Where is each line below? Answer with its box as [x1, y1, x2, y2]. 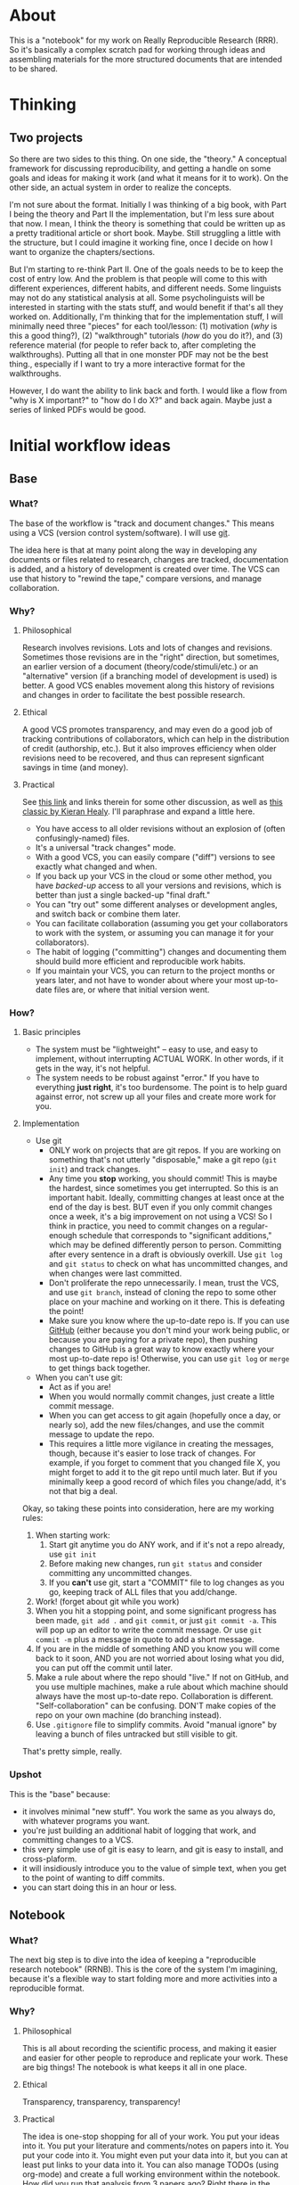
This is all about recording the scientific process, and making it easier [21, 2042, 278, 2053]
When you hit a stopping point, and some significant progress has [35, 1606, 278, 1616]
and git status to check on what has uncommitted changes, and [48, 1259, 288, 1269]
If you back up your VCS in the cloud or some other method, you [35, 871, 272, 882]
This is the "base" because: [9, 1788, 111, 1799]
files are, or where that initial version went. [53, 984, 210, 995]
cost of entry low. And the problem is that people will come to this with [9, 273, 268, 283]
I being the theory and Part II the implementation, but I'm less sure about [9, 209, 275, 219]
